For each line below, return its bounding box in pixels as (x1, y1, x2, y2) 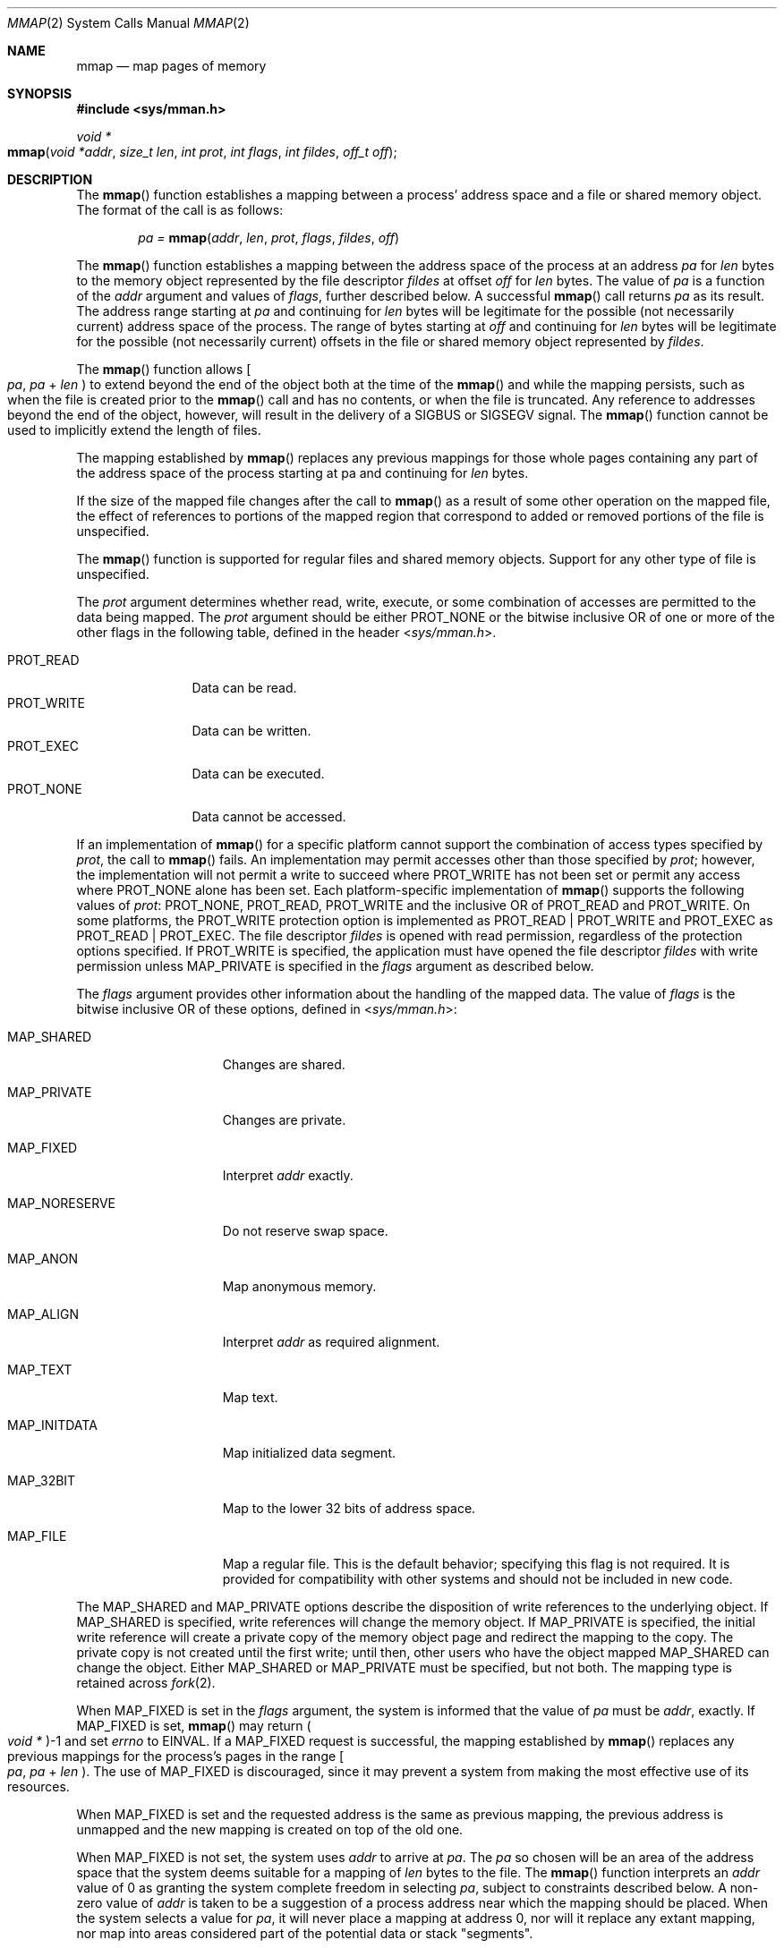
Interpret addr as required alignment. (222, 1334, 440, 1349)
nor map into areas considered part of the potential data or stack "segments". (76, 1926, 533, 1941)
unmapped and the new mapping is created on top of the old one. (76, 1822, 464, 1837)
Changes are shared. (222, 1057, 345, 1072)
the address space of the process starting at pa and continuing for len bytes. (76, 465, 529, 481)
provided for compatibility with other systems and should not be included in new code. (222, 1571, 733, 1586)
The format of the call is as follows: (76, 202, 284, 217)
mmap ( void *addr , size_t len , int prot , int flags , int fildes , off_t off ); (7, 144, 397, 159)
